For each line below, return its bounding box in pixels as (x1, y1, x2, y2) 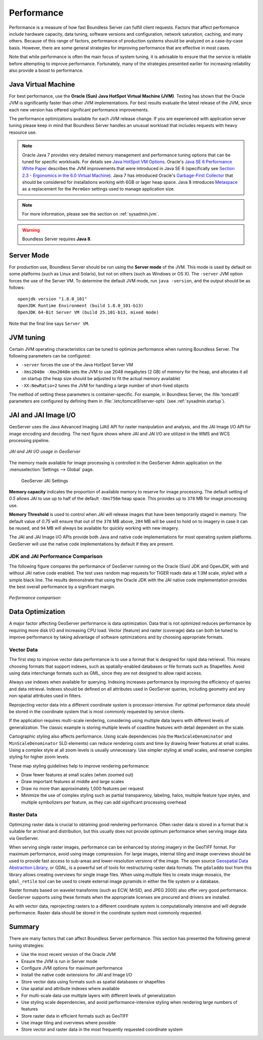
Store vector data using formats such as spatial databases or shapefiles (21, 978, 166, 984)
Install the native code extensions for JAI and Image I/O (21, 972, 132, 978)
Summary (9, 923, 39, 931)
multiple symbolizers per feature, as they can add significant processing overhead (21, 799, 187, 805)
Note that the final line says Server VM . (9, 320, 90, 326)
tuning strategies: (9, 942, 44, 948)
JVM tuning (9, 333, 46, 341)
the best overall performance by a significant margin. (9, 584, 115, 590)
